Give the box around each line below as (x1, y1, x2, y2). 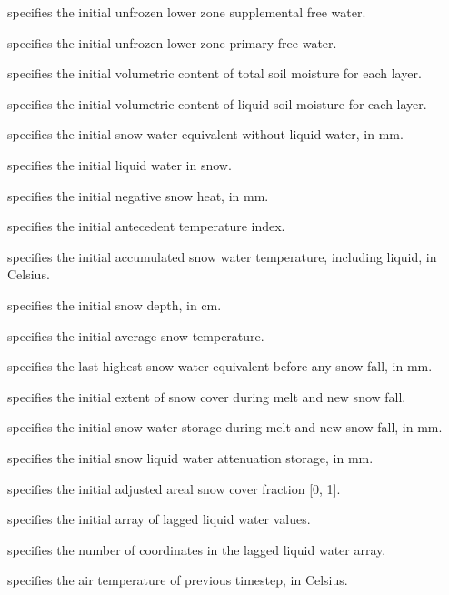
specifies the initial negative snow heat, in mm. (7, 186, 269, 205)
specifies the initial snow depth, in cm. (7, 295, 222, 314)
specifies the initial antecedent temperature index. (7, 217, 285, 236)
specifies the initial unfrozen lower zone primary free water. (7, 33, 337, 52)
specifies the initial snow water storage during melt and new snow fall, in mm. (7, 418, 443, 437)
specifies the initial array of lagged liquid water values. (7, 509, 311, 529)
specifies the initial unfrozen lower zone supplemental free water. (7, 3, 366, 21)
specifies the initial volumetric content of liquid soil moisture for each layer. (7, 94, 427, 113)
